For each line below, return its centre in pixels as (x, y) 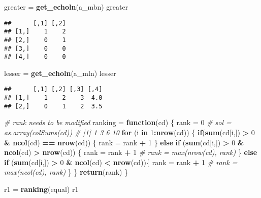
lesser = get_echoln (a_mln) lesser (60, 73)
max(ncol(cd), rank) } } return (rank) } (66, 172)
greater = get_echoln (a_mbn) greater (66, 7)
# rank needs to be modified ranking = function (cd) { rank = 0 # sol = (118, 122)
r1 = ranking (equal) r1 (41, 189)
